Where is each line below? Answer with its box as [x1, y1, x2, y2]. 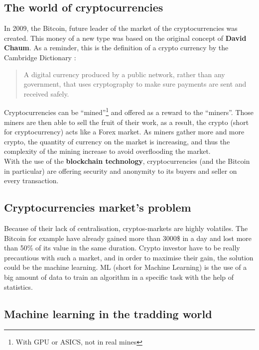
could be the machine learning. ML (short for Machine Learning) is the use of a [4, 262, 247, 272]
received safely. [23, 88, 69, 99]
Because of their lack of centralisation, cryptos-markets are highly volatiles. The [4, 223, 248, 233]
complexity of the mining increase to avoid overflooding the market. [4, 146, 211, 156]
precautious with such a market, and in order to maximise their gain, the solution [4, 252, 254, 262]
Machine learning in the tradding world [4, 306, 212, 321]
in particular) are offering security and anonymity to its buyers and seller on [4, 165, 237, 176]
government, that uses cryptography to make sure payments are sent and [23, 79, 247, 89]
